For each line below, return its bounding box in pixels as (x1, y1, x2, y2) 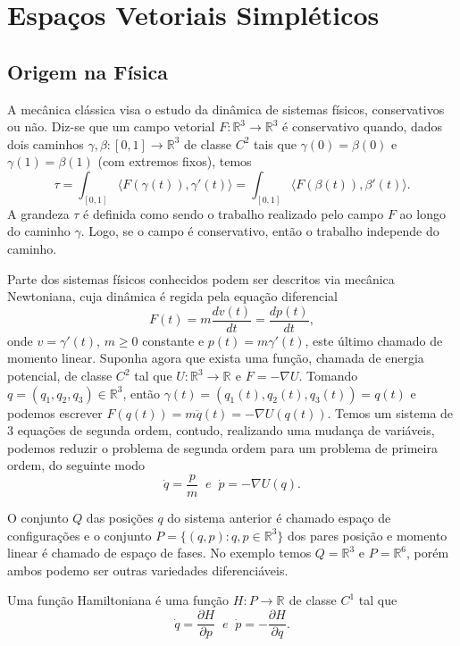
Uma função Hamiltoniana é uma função (7, 591, 230, 609)
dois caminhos (7, 134, 84, 153)
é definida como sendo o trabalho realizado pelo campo (83, 204, 384, 222)
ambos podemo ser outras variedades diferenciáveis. (7, 560, 289, 579)
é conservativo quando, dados (282, 117, 443, 136)
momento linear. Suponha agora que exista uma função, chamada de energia (7, 348, 424, 367)
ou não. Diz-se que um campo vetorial (7, 117, 215, 136)
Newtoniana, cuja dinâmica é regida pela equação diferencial (7, 287, 338, 306)
